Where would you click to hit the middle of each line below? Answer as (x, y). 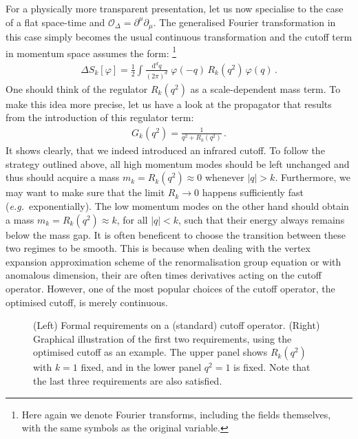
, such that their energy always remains (262, 219)
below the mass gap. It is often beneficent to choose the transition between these (176, 234)
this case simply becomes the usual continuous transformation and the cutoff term (179, 37)
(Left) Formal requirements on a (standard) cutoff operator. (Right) (177, 325)
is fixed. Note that (272, 367)
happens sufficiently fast (253, 192)
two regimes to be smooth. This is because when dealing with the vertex (158, 248)
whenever (224, 177)
